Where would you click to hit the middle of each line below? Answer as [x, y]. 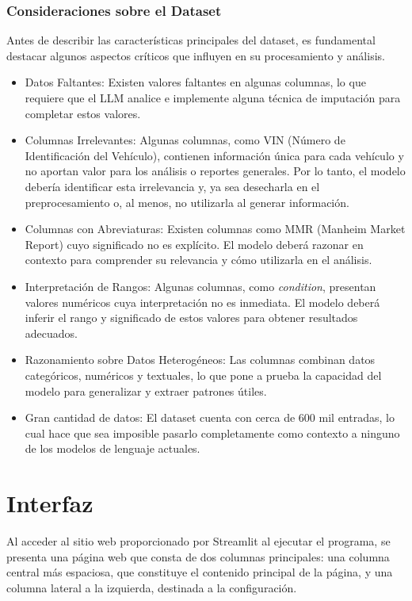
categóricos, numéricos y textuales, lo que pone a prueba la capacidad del [203, 375]
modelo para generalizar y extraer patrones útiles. [146, 390]
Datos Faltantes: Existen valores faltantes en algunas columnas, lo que [195, 82]
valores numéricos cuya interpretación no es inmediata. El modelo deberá [202, 302]
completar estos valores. [83, 113]
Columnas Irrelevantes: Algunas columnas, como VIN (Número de [185, 140]
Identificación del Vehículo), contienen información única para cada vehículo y [214, 155]
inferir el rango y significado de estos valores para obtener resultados [191, 318]
